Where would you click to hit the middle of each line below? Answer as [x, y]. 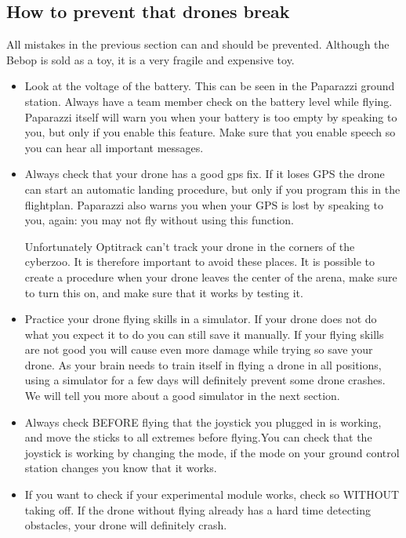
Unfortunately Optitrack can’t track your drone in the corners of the [190, 246]
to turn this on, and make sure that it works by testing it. [164, 292]
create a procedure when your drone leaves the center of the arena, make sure [211, 276]
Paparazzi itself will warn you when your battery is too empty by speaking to [211, 116]
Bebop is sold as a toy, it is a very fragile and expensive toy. [150, 59]
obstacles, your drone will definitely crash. [126, 525]
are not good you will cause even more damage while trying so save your [199, 349]
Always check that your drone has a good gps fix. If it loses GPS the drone [205, 174]
